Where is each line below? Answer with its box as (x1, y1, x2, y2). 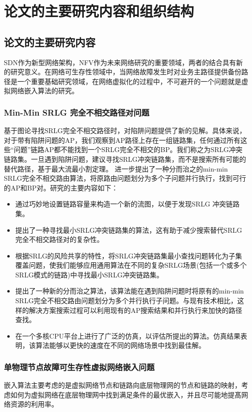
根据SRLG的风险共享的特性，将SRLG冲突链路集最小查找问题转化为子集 (15, 250, 242, 260)
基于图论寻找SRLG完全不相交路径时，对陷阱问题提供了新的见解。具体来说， (4, 125, 246, 136)
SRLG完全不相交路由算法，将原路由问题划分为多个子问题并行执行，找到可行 (4, 173, 246, 183)
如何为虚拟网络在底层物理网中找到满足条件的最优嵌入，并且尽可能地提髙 (10, 389, 241, 399)
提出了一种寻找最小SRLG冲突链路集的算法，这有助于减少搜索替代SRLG (15, 224, 242, 235)
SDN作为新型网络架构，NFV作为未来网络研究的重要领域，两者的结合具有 (4, 57, 236, 67)
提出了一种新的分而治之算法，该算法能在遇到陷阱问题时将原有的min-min (15, 286, 244, 296)
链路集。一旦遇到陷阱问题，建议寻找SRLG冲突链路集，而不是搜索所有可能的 (4, 154, 246, 164)
